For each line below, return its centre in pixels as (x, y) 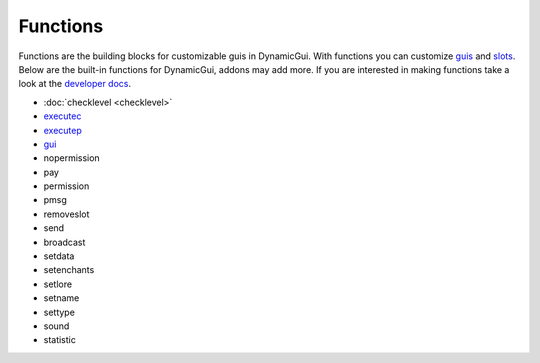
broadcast (64, 242)
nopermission (71, 158)
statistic (60, 340)
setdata (59, 256)
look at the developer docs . (75, 84)
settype (59, 312)
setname (61, 298)
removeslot (66, 214)
